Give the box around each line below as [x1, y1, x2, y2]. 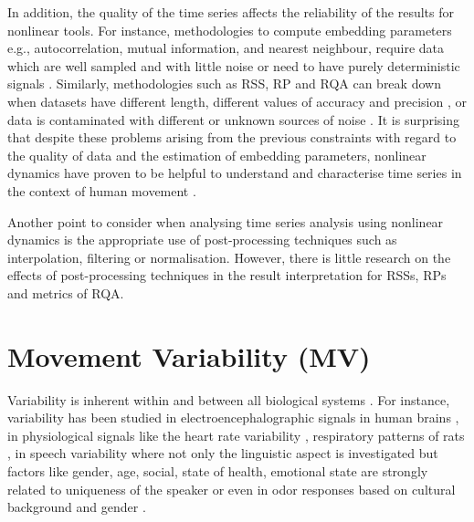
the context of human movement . [7, 181, 196, 200]
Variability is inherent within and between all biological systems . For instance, [7, 390, 450, 409]
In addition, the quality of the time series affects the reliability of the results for [7, 3, 454, 21]
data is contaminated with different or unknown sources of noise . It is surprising [7, 110, 460, 129]
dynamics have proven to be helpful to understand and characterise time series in [7, 163, 462, 183]
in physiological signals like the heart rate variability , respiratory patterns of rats [7, 425, 465, 444]
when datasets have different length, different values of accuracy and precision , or [7, 91, 467, 110]
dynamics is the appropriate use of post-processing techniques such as [7, 230, 397, 249]
